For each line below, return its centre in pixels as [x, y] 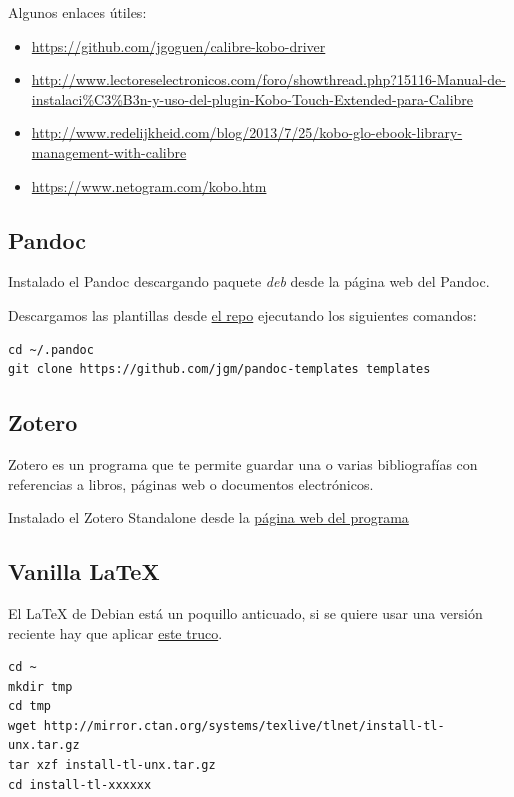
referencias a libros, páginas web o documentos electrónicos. [191, 483]
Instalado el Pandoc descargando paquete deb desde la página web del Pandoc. [249, 281]
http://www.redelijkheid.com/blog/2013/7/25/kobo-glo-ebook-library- [247, 132]
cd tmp [29, 706]
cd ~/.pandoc [51, 349]
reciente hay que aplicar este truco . [115, 632]
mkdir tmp [40, 686]
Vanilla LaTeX [84, 571]
